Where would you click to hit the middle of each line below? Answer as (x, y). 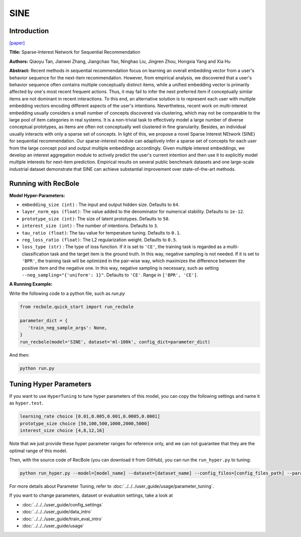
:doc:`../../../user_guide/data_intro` (57, 512)
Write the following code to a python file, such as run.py (67, 293)
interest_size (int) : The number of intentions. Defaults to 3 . (90, 226)
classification (36, 254)
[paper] (17, 43)
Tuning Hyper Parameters (50, 384)
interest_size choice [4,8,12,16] (62, 431)
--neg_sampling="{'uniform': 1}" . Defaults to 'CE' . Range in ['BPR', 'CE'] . (110, 275)
